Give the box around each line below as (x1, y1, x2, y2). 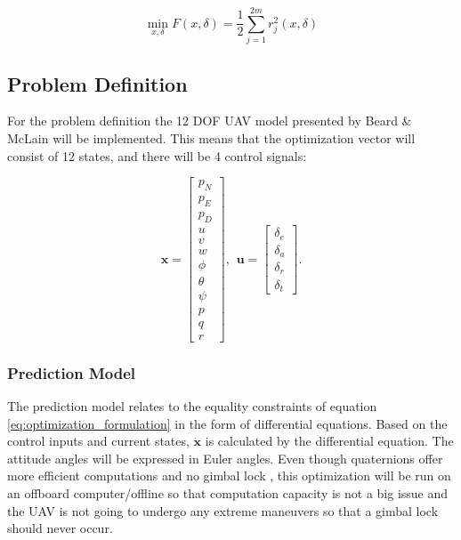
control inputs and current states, (7, 431, 190, 450)
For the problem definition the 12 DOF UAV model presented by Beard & (7, 111, 412, 130)
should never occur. (7, 519, 113, 537)
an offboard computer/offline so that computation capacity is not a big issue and (7, 484, 449, 503)
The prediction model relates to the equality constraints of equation (7, 397, 377, 415)
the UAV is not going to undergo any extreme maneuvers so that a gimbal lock (7, 501, 439, 520)
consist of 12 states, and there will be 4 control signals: (7, 146, 307, 165)
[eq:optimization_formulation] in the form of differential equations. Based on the (7, 414, 448, 432)
